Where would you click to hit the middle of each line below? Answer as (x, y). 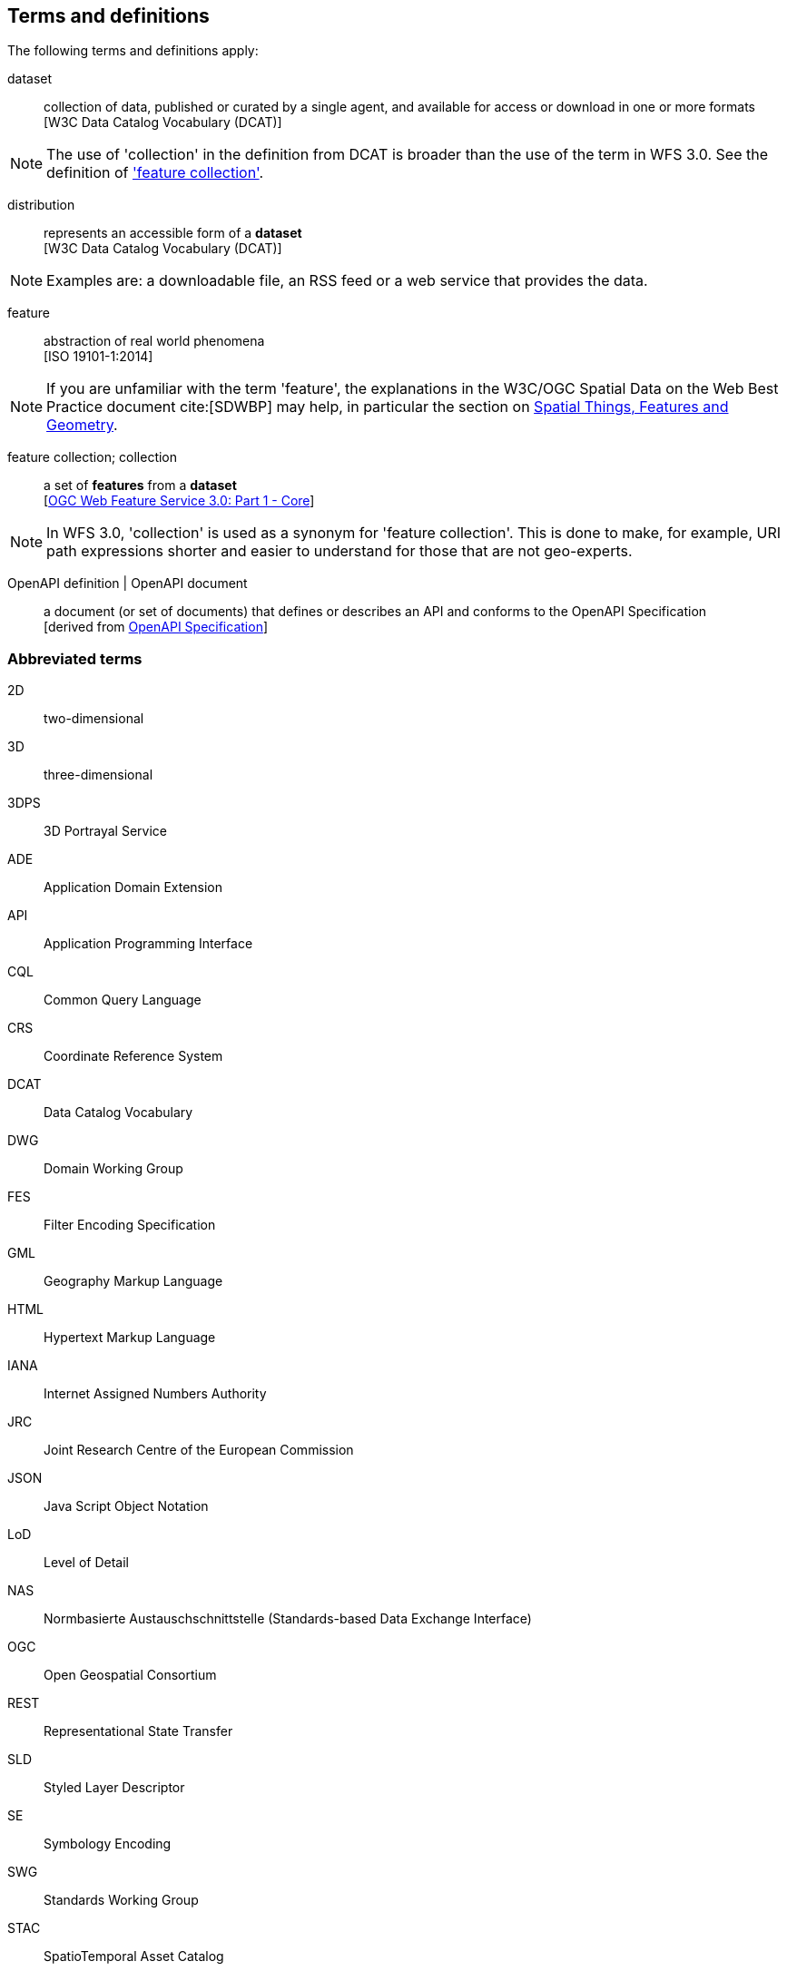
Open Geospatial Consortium (130, 1675)
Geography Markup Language (133, 1281)
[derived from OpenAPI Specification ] (156, 627)
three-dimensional (98, 775)
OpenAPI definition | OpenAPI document (128, 583)
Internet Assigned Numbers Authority (155, 1394)
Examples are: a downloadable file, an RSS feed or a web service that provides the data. (347, 281)
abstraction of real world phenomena (154, 341)
